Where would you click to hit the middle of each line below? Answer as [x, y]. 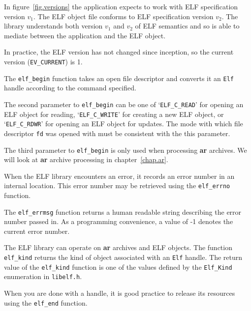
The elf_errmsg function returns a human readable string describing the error [123, 212]
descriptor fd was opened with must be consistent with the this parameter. [117, 133]
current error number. [37, 231]
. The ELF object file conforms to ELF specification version [124, 16]
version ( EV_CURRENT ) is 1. [43, 61]
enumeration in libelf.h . [43, 276]
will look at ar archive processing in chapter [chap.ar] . [86, 159]
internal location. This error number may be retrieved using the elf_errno [117, 185]
